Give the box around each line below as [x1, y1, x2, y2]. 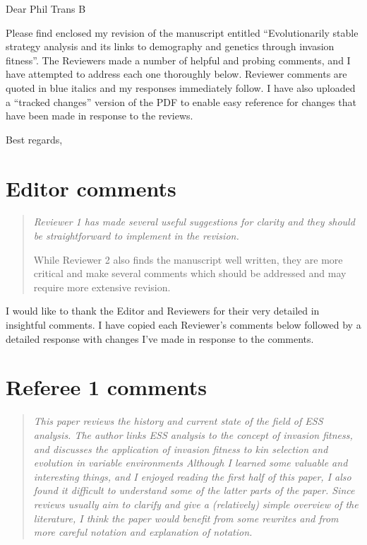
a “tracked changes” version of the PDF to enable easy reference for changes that [6, 94, 356, 109]
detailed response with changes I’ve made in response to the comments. [6, 331, 314, 346]
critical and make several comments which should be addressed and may [33, 266, 347, 281]
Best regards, [6, 131, 63, 146]
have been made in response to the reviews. [6, 108, 193, 123]
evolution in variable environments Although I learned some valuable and [33, 455, 348, 470]
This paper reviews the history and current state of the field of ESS [33, 414, 323, 428]
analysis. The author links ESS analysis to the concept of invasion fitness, [33, 427, 353, 442]
